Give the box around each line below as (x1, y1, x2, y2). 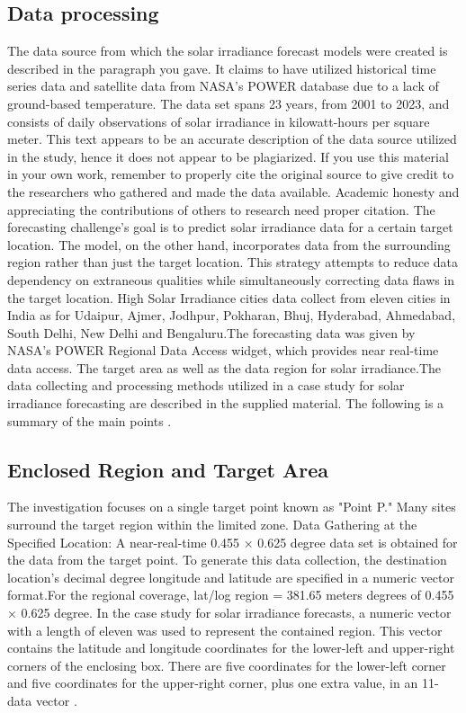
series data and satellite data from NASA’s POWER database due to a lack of (7, 76, 439, 95)
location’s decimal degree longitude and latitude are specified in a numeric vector (7, 567, 454, 586)
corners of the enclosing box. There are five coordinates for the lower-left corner (7, 655, 446, 674)
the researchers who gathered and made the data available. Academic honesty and (7, 182, 460, 201)
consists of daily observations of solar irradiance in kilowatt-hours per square (7, 111, 430, 130)
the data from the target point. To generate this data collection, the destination (7, 550, 447, 569)
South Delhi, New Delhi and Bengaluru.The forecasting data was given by (7, 323, 416, 342)
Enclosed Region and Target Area (7, 455, 329, 483)
